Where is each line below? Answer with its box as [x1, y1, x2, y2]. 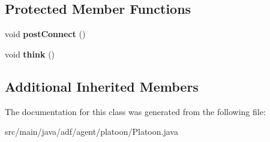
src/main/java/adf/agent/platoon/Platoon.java [5, 125, 178, 138]
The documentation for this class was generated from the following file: [5, 105, 266, 117]
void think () [5, 47, 55, 60]
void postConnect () [5, 28, 86, 40]
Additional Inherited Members [5, 77, 199, 95]
